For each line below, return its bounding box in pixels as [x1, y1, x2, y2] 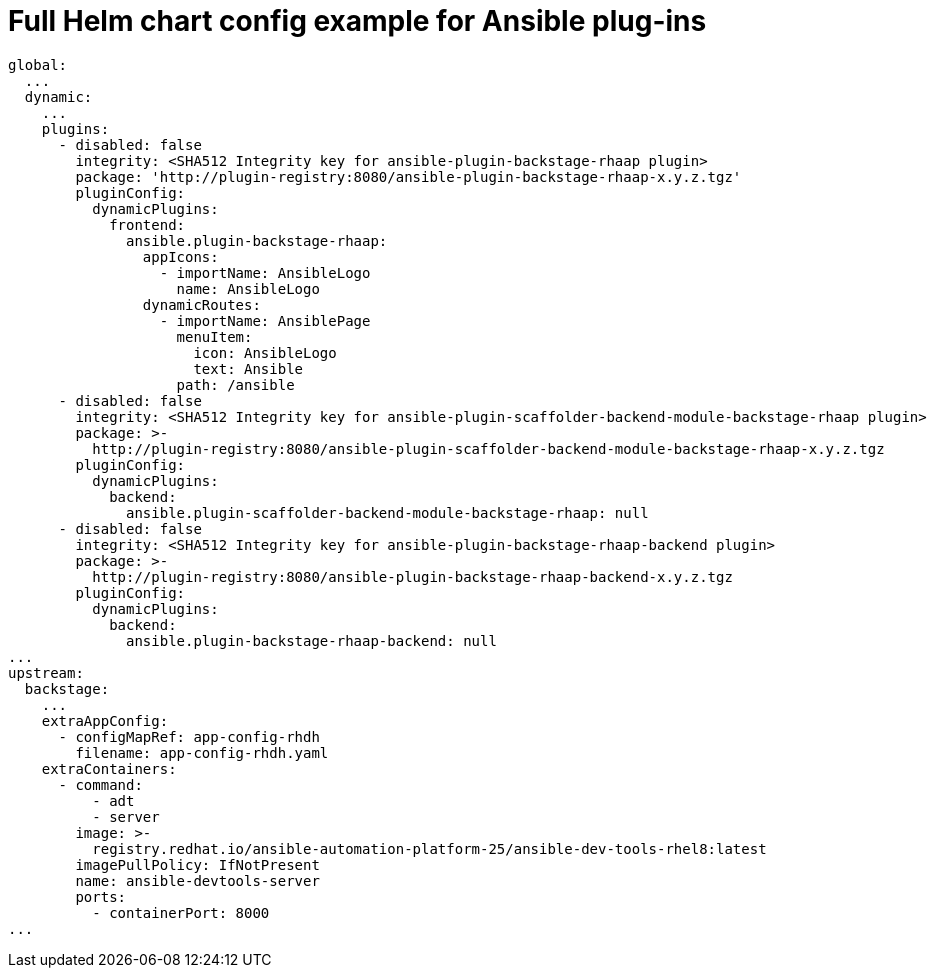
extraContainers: [41, 760, 177, 777]
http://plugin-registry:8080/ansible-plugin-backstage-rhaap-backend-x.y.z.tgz [92, 568, 733, 585]
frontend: [109, 216, 186, 233]
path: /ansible [176, 376, 295, 393]
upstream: [8, 664, 84, 681]
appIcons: [142, 248, 219, 265]
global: [8, 56, 68, 73]
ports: [75, 888, 127, 905]
